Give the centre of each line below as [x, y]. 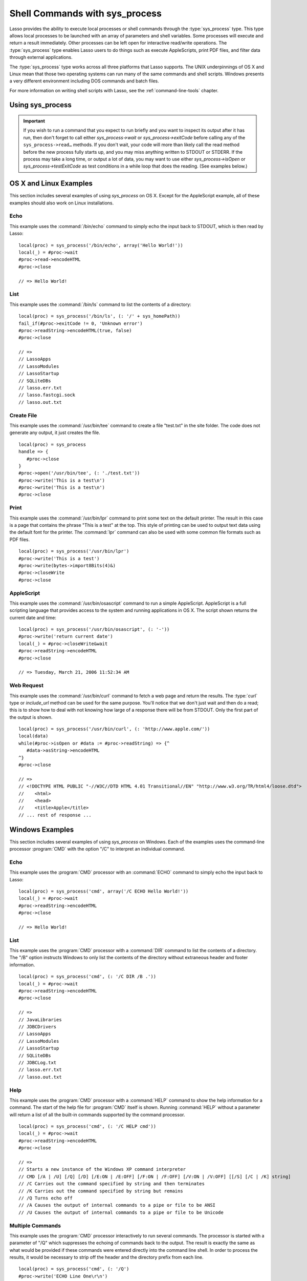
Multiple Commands [35, 1226]
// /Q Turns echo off [46, 1198]
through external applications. [41, 57]
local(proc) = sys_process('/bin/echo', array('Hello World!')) [101, 245]
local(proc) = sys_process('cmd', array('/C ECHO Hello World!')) [104, 891]
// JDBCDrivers [38, 1027]
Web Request [26, 686]
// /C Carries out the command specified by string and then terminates [112, 1184]
